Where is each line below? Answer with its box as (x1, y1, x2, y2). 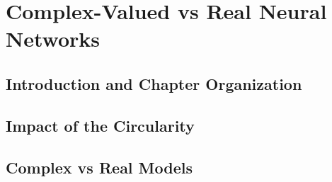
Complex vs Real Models (6, 156, 193, 178)
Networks (6, 24, 101, 53)
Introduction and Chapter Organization (6, 72, 302, 94)
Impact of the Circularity (6, 114, 195, 136)
